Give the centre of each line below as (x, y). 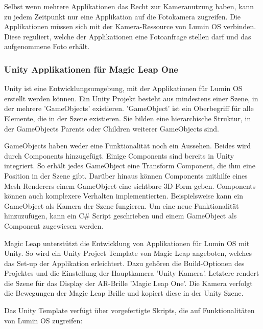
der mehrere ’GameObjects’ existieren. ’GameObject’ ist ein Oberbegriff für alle (129, 108)
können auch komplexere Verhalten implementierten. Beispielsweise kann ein (124, 196)
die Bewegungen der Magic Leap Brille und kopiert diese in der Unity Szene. (124, 293)
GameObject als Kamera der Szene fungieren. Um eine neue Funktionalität (122, 205)
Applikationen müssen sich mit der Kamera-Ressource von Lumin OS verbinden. (130, 26)
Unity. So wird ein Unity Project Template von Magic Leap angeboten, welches (128, 253)
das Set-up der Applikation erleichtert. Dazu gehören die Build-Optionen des (124, 263)
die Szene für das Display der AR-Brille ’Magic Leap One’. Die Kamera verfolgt (128, 283)
